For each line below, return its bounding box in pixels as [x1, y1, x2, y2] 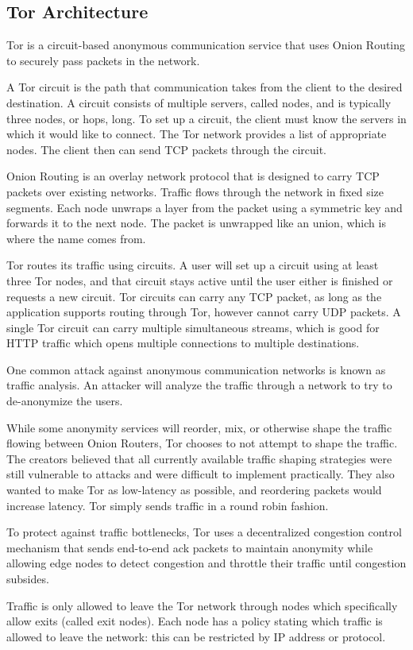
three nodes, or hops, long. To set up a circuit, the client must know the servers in [6, 110, 407, 126]
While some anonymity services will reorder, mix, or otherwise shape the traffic [6, 419, 392, 435]
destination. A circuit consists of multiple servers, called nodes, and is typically [6, 94, 392, 110]
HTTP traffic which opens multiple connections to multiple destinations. [6, 335, 360, 351]
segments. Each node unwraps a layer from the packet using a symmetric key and [6, 199, 403, 215]
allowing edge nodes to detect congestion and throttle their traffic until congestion [6, 555, 407, 571]
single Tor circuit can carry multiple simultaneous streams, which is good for [6, 319, 380, 335]
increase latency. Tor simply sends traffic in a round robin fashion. [6, 497, 329, 513]
